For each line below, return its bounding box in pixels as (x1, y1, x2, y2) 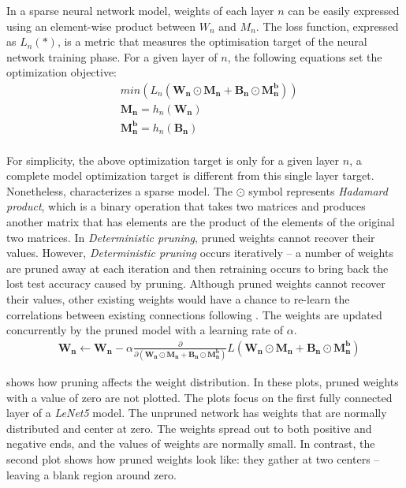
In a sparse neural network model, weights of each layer (6, 2, 274, 18)
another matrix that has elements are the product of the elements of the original (6, 213, 395, 229)
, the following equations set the (227, 48, 382, 65)
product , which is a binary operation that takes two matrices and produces (6, 198, 366, 214)
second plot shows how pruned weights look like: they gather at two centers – (6, 451, 380, 468)
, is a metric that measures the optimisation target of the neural (57, 33, 367, 50)
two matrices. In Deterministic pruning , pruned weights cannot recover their (6, 229, 375, 245)
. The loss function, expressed (255, 17, 399, 34)
